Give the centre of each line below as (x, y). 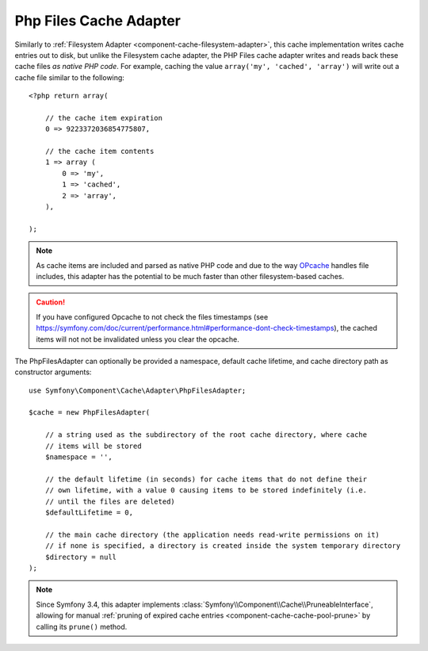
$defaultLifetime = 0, (89, 513)
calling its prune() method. (82, 626)
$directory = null (81, 557)
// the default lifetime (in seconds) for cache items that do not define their (206, 479)
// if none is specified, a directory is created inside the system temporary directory (223, 546)
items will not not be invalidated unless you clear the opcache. (138, 339)
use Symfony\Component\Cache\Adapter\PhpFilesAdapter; (138, 390)
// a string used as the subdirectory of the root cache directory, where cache (206, 435)
